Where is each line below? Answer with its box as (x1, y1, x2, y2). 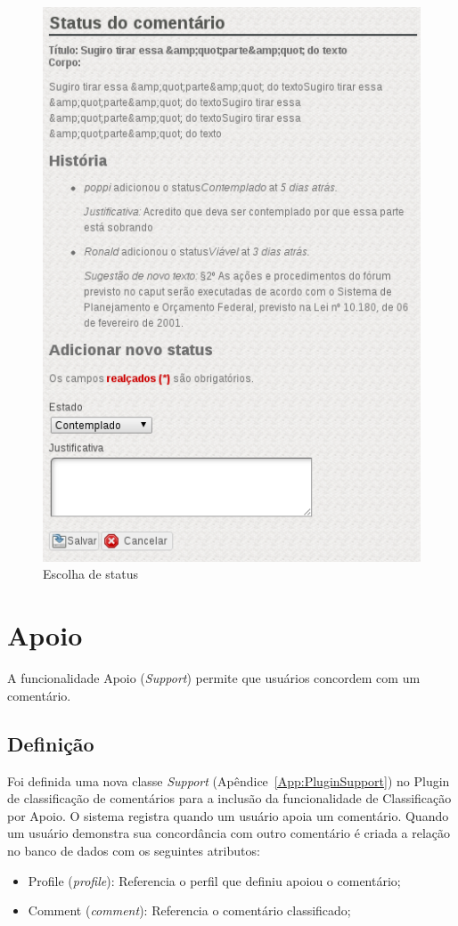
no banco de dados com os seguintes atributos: (7, 841, 260, 859)
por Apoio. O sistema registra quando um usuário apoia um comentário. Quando (7, 806, 449, 824)
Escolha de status (43, 565, 138, 583)
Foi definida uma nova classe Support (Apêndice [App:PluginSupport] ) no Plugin (7, 771, 450, 790)
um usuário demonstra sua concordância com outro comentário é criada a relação (7, 824, 451, 842)
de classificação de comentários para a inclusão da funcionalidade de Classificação (7, 789, 452, 808)
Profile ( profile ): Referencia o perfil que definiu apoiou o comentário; (28, 871, 401, 889)
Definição (7, 729, 94, 757)
